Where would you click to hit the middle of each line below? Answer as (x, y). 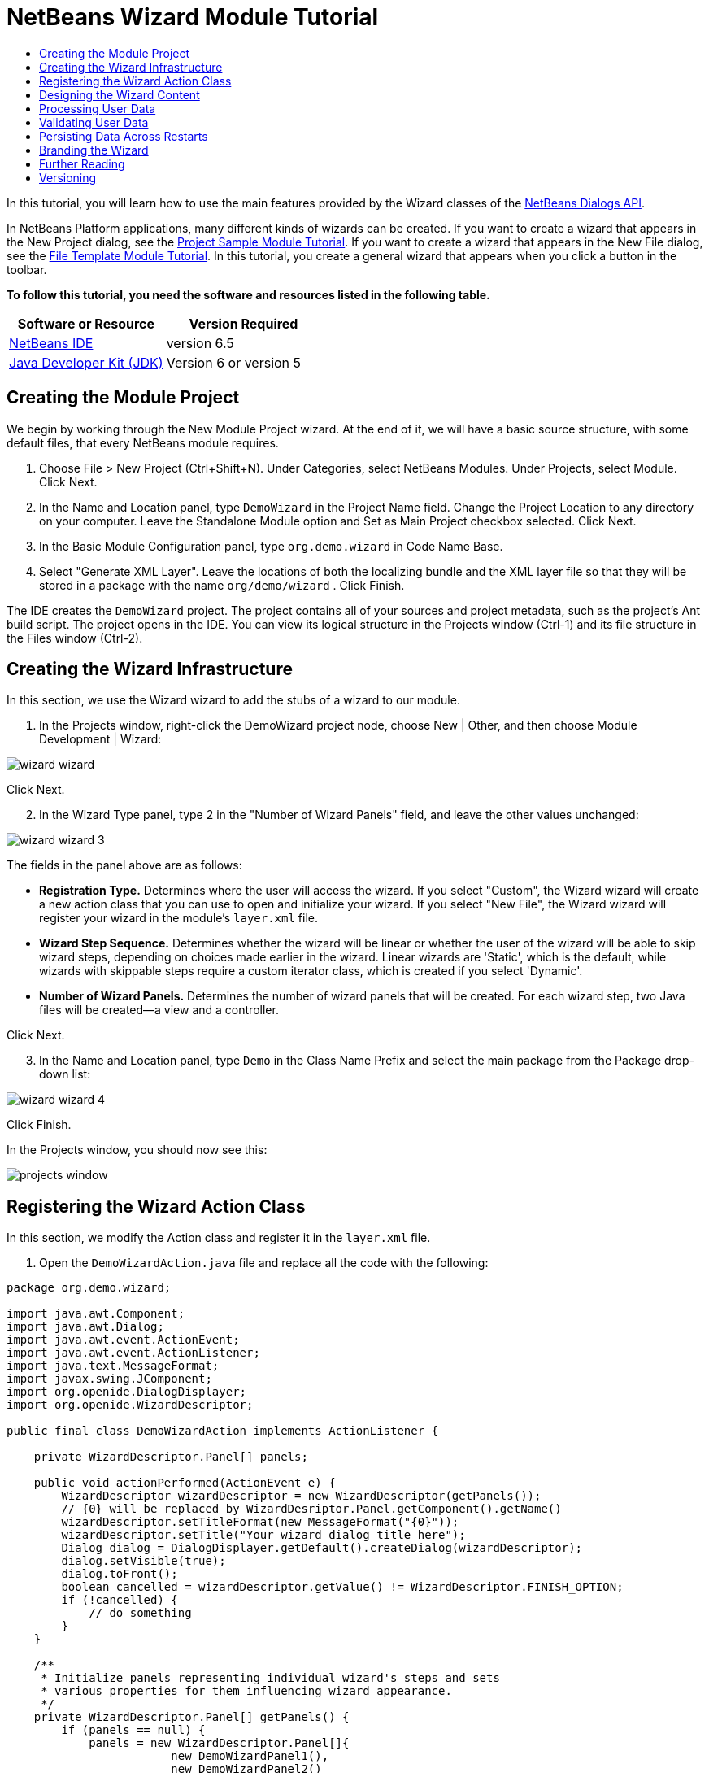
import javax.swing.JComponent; (109, 1379)
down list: (65, 1074)
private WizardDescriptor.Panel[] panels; (171, 1457)
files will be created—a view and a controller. (159, 1010)
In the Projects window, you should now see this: (137, 1150)
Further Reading (82, 163)
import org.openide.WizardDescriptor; (130, 1405)
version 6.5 (200, 343)
